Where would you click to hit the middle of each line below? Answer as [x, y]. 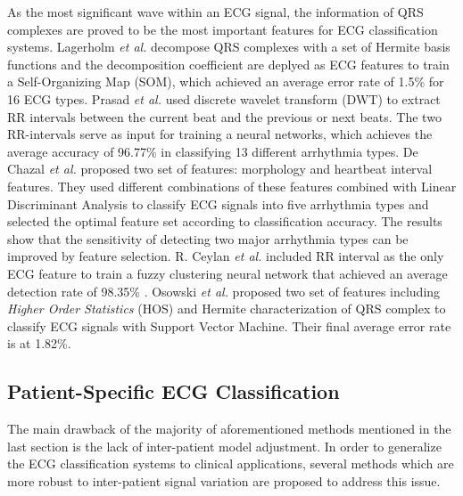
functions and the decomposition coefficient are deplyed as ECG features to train [228, 64]
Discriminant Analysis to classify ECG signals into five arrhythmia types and [218, 203]
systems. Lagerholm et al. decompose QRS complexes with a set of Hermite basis [229, 47]
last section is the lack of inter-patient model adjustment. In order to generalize [224, 446]
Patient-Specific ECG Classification [174, 391]
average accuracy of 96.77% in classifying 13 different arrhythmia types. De [213, 151]
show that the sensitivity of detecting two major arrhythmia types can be [208, 238]
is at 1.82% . [39, 343]
